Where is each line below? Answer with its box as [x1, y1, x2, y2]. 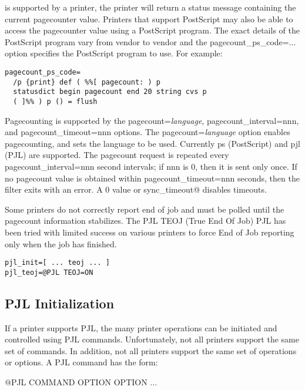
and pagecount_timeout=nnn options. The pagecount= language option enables [5, 126, 290, 138]
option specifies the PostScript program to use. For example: [5, 47, 223, 59]
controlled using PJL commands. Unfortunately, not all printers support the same [5, 333, 299, 345]
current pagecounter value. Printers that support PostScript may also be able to [5, 12, 293, 25]
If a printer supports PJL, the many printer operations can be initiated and [5, 321, 277, 334]
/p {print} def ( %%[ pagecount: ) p [13, 78, 160, 86]
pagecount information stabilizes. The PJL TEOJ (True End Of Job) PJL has [5, 214, 286, 227]
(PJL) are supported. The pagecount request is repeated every [5, 149, 229, 161]
